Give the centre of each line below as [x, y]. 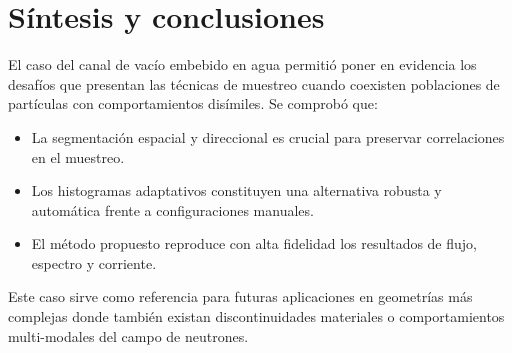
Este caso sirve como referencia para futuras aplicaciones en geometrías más [240, 296]
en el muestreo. [78, 156]
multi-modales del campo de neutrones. [128, 335]
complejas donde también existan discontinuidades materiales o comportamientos [256, 316]
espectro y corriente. [94, 262]
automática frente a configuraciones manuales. [172, 209]
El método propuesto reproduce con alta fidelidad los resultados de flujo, [254, 243]
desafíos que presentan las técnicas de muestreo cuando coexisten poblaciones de [254, 83]
